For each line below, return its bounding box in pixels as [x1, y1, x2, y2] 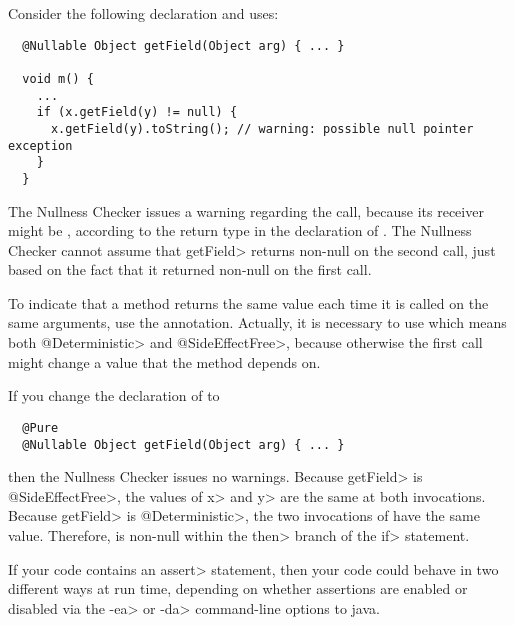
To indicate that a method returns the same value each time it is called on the [8, 292, 489, 313]
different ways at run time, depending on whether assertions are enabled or [8, 578, 468, 599]
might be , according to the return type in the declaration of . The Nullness [8, 220, 472, 241]
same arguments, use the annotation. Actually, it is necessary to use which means [8, 312, 507, 333]
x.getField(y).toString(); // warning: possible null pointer [50, 121, 474, 136]
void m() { [22, 71, 94, 86]
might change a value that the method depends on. [8, 351, 321, 372]
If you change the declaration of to [8, 385, 220, 406]
